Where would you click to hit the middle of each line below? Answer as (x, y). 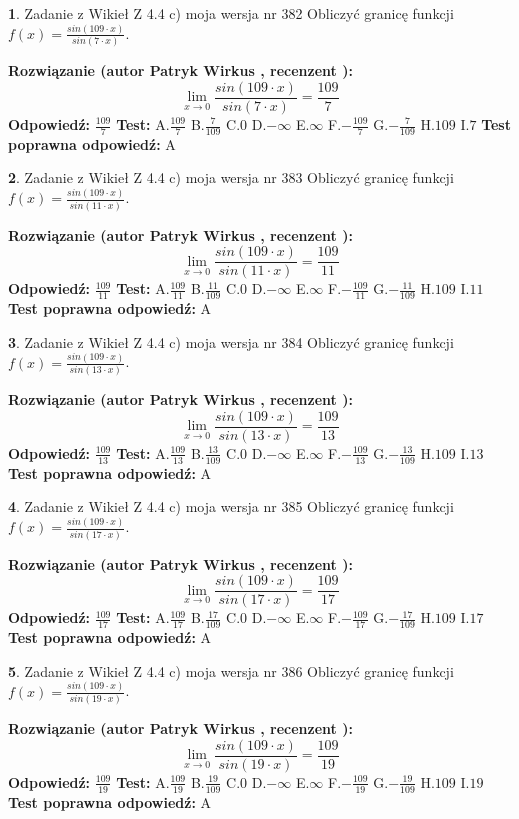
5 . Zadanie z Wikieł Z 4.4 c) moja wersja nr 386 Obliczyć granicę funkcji (231, 670)
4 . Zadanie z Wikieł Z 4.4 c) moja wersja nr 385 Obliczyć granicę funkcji (231, 506)
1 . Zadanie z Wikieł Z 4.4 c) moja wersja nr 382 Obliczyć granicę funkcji (231, 13)
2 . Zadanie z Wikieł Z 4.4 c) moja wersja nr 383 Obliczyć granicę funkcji (231, 177)
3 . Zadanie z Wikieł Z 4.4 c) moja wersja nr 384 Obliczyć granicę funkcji (231, 341)
